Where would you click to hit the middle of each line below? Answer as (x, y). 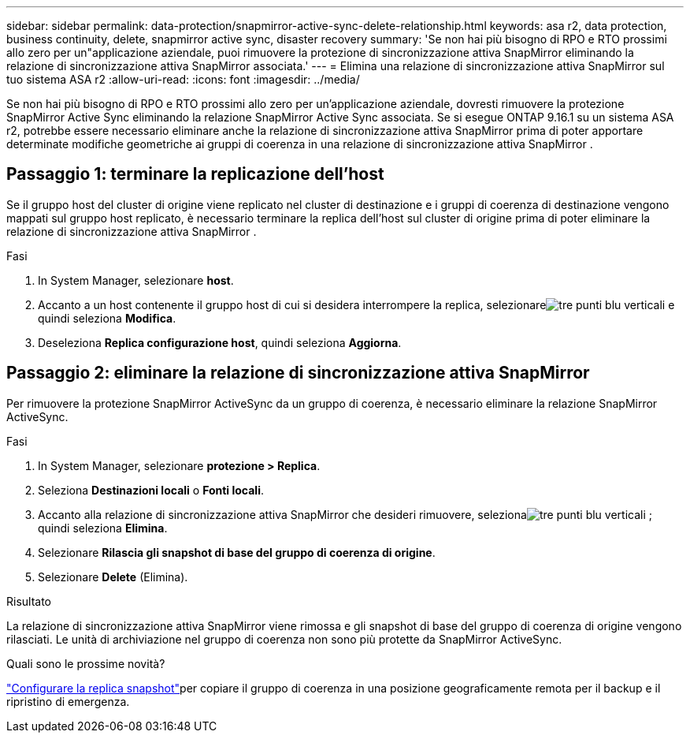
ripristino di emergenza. (68, 701)
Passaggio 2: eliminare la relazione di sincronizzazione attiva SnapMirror (298, 373)
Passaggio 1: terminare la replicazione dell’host (195, 174)
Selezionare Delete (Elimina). (113, 577)
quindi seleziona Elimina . (103, 528)
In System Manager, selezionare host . (136, 280)
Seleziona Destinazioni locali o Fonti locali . (151, 490)
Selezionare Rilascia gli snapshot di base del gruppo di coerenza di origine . (237, 552)
